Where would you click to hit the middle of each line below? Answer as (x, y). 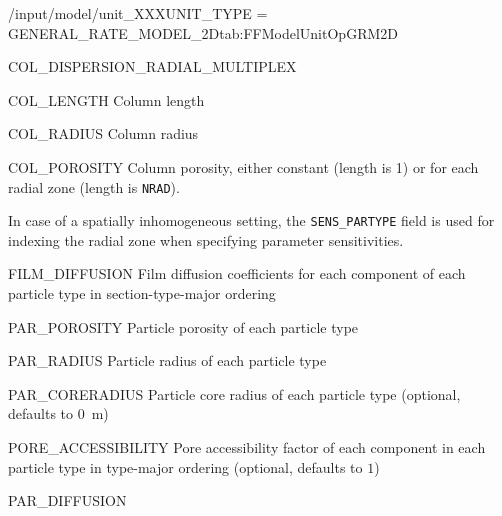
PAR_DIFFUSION (67, 500)
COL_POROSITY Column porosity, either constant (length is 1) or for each (243, 166)
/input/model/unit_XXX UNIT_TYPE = (138, 13)
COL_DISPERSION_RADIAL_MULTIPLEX (152, 66)
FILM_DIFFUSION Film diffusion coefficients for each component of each (237, 273)
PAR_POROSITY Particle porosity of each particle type (183, 326)
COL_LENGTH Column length (106, 99)
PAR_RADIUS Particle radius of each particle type (167, 360)
